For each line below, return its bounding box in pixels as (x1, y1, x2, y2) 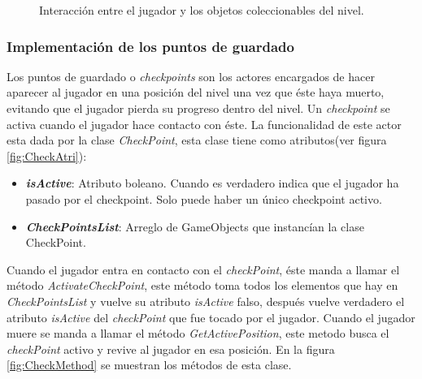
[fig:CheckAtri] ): (7, 147, 87, 164)
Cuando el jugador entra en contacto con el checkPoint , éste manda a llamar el (7, 261, 400, 278)
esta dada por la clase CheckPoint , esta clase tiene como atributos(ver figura (7, 131, 387, 149)
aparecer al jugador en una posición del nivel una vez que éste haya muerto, (7, 84, 385, 101)
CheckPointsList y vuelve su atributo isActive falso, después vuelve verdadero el (7, 292, 405, 309)
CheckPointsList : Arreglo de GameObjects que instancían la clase (25, 217, 364, 235)
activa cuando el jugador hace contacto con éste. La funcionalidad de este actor (7, 115, 402, 132)
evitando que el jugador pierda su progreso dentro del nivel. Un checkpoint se (7, 100, 390, 116)
